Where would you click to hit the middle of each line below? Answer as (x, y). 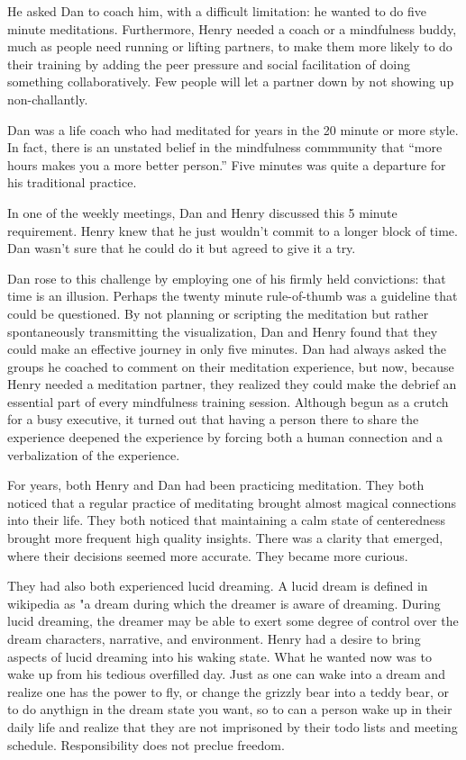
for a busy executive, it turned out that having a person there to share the (213, 419)
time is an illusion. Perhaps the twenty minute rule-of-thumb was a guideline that (233, 296)
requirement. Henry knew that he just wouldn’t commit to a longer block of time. (233, 230)
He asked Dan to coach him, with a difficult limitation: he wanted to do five (217, 11)
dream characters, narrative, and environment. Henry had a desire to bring (214, 638)
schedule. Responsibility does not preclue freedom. (146, 744)
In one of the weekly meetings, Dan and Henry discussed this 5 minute (202, 212)
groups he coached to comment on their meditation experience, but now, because (231, 366)
